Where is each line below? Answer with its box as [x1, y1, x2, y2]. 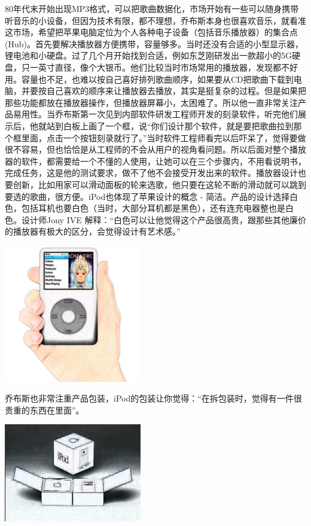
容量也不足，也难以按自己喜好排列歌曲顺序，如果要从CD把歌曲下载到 [21, 72, 294, 85]
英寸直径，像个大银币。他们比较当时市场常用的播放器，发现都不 [38, 60, 289, 73]
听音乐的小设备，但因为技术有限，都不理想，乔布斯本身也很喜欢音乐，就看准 [5, 14, 306, 26]
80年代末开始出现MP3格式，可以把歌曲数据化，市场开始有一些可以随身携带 [5, 2, 299, 14]
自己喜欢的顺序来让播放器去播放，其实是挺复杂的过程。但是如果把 [46, 84, 306, 97]
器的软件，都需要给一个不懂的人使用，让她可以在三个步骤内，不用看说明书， [5, 154, 306, 167]
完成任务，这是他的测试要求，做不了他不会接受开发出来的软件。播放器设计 [5, 166, 298, 179]
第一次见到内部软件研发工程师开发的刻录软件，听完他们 [80, 108, 298, 120]
